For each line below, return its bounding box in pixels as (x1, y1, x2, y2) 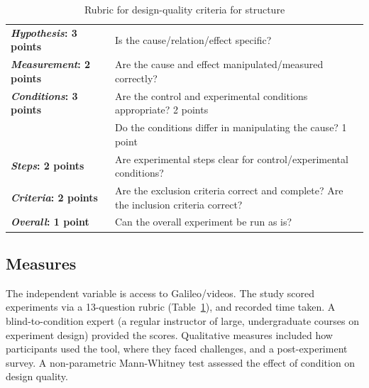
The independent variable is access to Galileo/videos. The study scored (6, 285, 314, 300)
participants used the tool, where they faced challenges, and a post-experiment (6, 341, 348, 356)
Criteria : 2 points (11, 189, 98, 204)
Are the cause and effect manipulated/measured (114, 57, 324, 72)
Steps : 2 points (11, 158, 84, 173)
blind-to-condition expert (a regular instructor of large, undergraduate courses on (6, 313, 360, 328)
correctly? (114, 70, 158, 85)
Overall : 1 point (11, 214, 89, 229)
